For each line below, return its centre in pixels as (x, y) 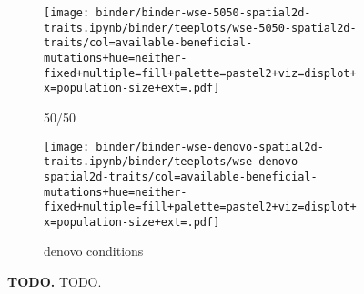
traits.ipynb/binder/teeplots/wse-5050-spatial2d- (200, 28)
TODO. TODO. (55, 282)
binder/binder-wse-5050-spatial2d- (203, 13)
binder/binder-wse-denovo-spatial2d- (210, 147)
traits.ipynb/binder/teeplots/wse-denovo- (174, 162)
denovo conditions (94, 251)
